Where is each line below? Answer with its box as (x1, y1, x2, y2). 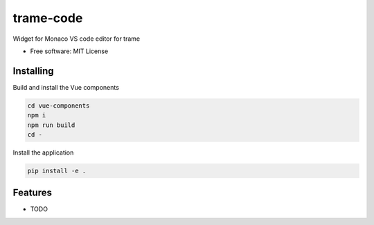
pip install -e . (27, 166, 87, 175)
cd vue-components (27, 101, 90, 110)
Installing (12, 65, 55, 77)
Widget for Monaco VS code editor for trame (12, 35, 141, 43)
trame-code (12, 10, 83, 26)
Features (12, 187, 52, 199)
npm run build (27, 121, 75, 129)
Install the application (12, 148, 74, 157)
